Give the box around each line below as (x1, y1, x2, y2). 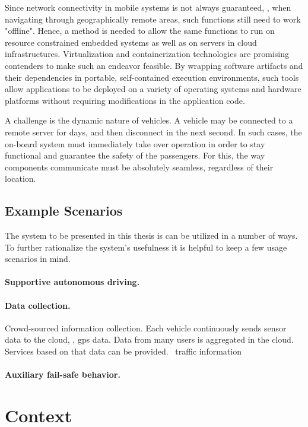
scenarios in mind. (5, 252, 71, 265)
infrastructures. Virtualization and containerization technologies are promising (5, 48, 289, 60)
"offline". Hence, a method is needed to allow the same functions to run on (5, 24, 275, 37)
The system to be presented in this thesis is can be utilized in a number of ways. (5, 229, 298, 242)
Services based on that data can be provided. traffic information (5, 345, 242, 358)
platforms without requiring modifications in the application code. (5, 94, 245, 106)
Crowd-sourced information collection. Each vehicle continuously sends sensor (5, 321, 287, 334)
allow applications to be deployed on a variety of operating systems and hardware (5, 83, 301, 95)
